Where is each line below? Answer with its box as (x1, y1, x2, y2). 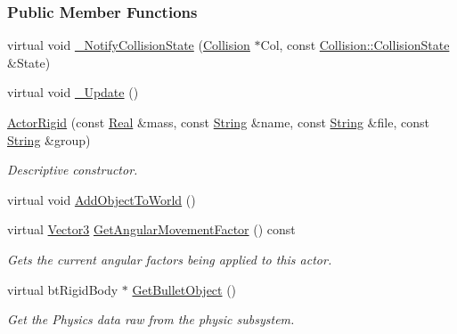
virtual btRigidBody (7, 280, 118, 298)
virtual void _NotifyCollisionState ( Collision (7, 36, 250, 54)
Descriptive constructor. (7, 160, 138, 179)
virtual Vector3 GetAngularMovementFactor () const (7, 220, 296, 239)
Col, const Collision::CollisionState (260, 36, 450, 54)
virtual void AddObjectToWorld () (7, 190, 196, 208)
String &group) (7, 130, 91, 149)
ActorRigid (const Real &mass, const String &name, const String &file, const (7, 113, 429, 131)
